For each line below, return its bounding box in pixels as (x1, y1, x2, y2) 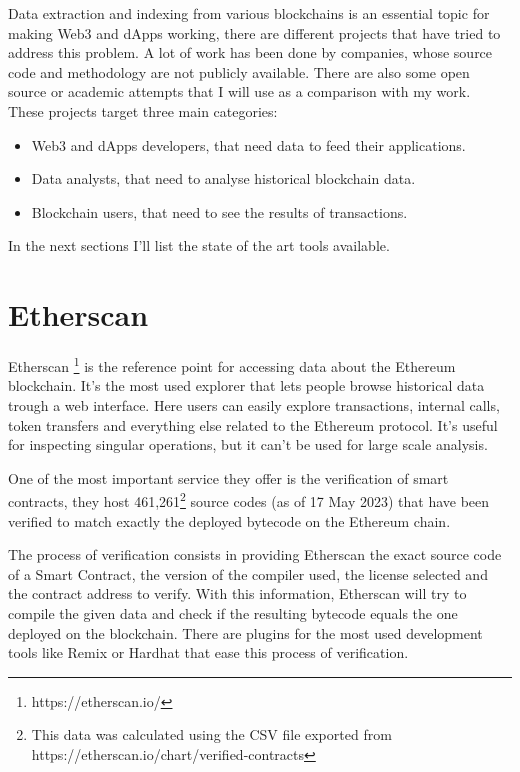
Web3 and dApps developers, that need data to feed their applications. (31, 134, 466, 155)
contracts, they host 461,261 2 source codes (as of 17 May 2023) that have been (8, 488, 490, 511)
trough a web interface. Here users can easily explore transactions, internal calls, (8, 394, 500, 415)
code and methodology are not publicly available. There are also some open (8, 61, 470, 82)
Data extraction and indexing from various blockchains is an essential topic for (8, 3, 490, 23)
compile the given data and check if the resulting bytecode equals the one (8, 602, 458, 623)
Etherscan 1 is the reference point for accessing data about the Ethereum (8, 353, 456, 376)
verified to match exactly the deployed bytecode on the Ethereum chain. (8, 510, 451, 531)
